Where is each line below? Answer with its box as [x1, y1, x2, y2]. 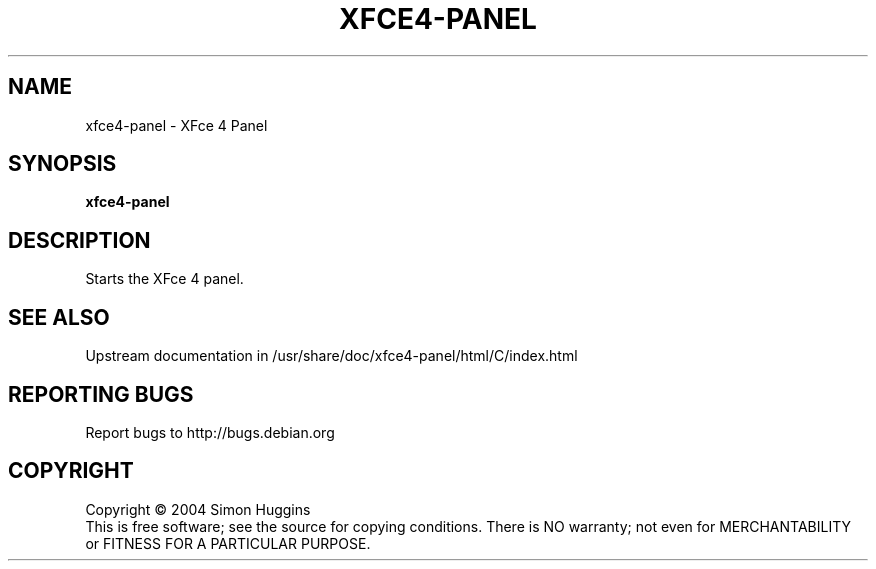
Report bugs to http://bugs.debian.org [85, 423, 335, 441]
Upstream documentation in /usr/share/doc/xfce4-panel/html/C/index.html [85, 347, 578, 365]
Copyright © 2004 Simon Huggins [85, 500, 311, 518]
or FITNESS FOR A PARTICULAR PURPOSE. [85, 534, 371, 552]
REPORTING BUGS [8, 381, 194, 407]
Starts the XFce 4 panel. [85, 270, 244, 288]
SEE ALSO [8, 304, 110, 330]
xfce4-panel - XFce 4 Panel [85, 116, 268, 134]
